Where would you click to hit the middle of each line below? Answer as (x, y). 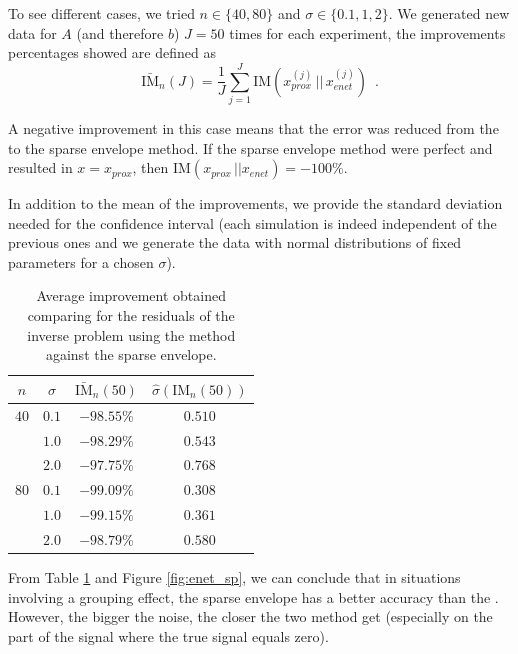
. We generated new (449, 13)
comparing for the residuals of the (131, 315)
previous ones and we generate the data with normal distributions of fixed (235, 242)
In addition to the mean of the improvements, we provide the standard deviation (255, 203)
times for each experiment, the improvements (367, 32)
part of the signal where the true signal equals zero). (168, 635)
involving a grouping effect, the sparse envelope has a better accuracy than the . (253, 596)
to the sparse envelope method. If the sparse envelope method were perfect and (250, 147)
